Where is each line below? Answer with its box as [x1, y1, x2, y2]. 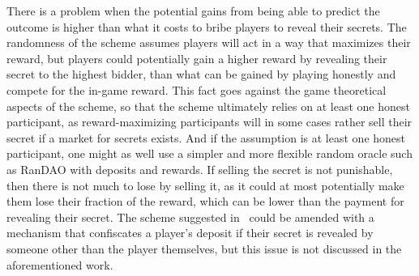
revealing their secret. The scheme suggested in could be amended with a [6, 208, 374, 225]
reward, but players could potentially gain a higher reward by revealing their [6, 49, 387, 66]
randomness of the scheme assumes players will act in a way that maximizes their [6, 34, 411, 51]
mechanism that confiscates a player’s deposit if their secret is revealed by [6, 224, 374, 241]
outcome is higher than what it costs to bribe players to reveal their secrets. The [6, 18, 407, 35]
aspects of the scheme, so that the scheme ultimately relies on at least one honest [6, 97, 410, 114]
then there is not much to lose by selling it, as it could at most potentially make [6, 176, 404, 193]
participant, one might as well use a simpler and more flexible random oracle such [6, 145, 413, 162]
